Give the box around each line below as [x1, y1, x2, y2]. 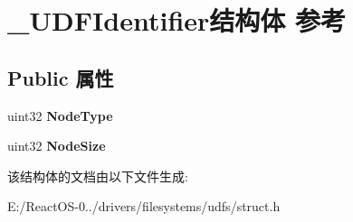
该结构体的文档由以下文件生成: [7, 166, 188, 185]
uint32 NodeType [7, 106, 113, 125]
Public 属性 [7, 63, 114, 91]
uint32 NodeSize [7, 136, 106, 155]
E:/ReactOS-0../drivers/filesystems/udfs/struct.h [7, 197, 281, 216]
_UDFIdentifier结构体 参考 [7, 2, 347, 39]
